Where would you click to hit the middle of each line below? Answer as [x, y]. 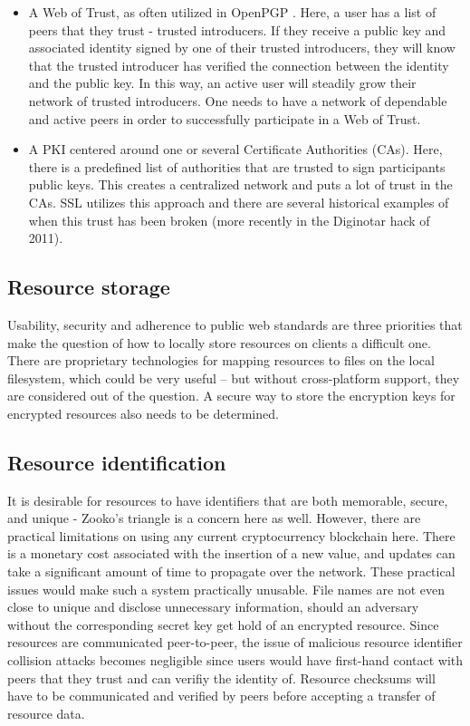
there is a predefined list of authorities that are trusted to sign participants [237, 166]
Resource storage [89, 287]
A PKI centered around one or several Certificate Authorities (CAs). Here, [235, 149]
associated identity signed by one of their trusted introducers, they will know [242, 48]
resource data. [46, 713]
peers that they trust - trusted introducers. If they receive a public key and [237, 29]
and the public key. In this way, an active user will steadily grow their [222, 83]
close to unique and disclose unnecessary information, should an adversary [213, 607]
